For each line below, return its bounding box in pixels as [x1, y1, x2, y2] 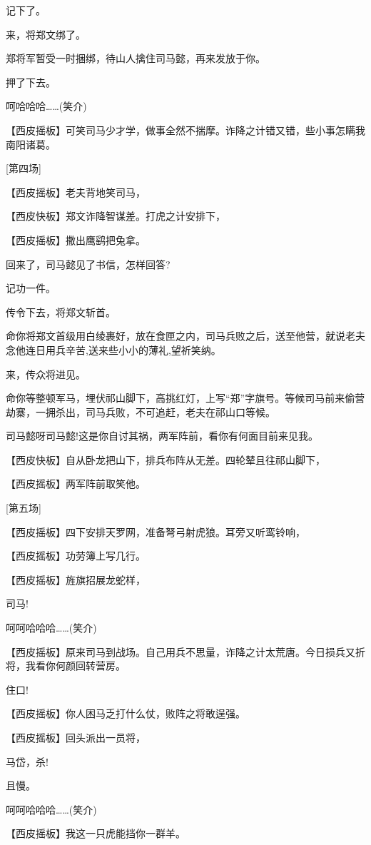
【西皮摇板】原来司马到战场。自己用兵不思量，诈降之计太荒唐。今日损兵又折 [6, 644, 365, 659]
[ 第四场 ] [6, 161, 41, 176]
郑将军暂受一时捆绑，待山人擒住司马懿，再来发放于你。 [6, 51, 265, 66]
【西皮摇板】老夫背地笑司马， [6, 184, 146, 199]
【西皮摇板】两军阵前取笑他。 [6, 476, 146, 491]
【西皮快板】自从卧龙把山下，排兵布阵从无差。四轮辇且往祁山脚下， [6, 452, 325, 467]
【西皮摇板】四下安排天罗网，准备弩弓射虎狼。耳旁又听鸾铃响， [6, 524, 305, 539]
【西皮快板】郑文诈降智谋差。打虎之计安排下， [6, 208, 225, 223]
